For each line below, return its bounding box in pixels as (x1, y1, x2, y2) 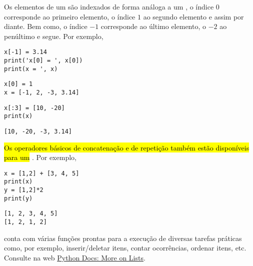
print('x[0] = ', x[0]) (4, 57, 83, 64)
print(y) (4, 194, 33, 202)
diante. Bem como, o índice (4, 21, 87, 31)
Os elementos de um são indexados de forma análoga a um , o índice (4, 1, 214, 11)
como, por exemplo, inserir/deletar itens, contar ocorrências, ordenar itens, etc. (4, 242, 246, 253)
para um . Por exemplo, (4, 152, 76, 162)
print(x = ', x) (4, 65, 58, 72)
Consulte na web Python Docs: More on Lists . (4, 252, 145, 262)
